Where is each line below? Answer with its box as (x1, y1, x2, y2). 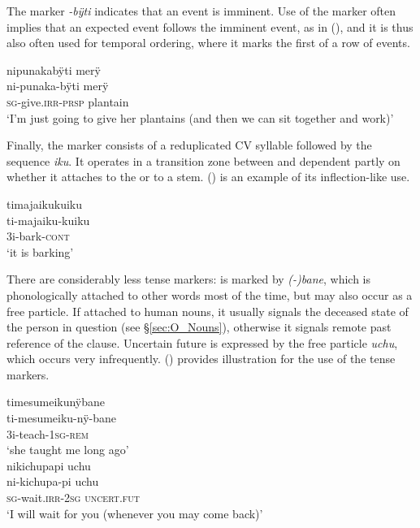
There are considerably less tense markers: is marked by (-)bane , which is (6, 270, 371, 288)
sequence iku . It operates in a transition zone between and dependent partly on (6, 152, 401, 169)
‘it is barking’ (6, 243, 74, 260)
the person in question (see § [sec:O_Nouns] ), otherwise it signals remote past (6, 318, 392, 335)
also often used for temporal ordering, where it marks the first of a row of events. (6, 34, 410, 51)
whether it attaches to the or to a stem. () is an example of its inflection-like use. (6, 168, 410, 185)
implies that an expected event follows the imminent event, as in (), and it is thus (6, 18, 414, 35)
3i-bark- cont (6, 227, 70, 245)
